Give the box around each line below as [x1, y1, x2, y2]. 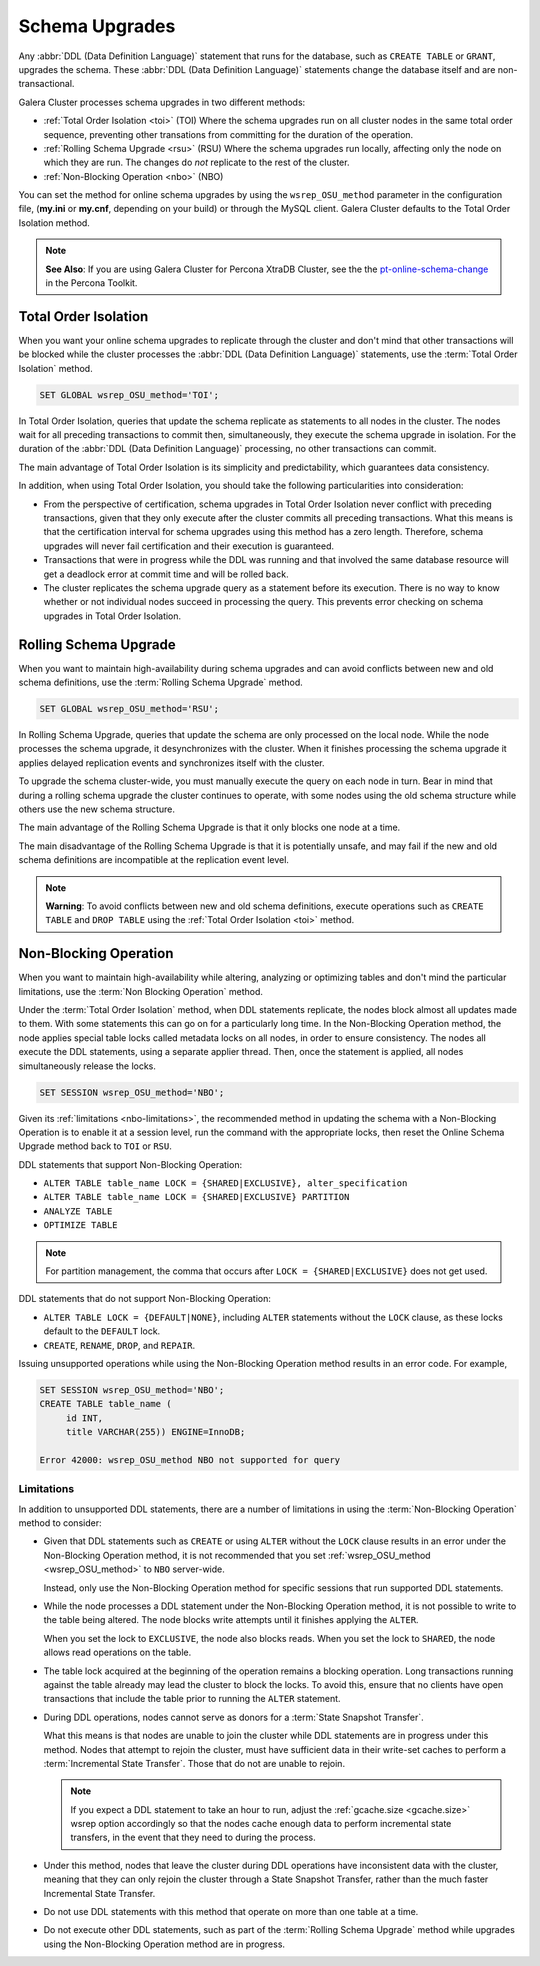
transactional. [18, 78, 75, 90]
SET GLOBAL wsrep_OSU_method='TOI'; [39, 389, 220, 400]
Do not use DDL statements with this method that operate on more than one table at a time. [43, 1906, 419, 1918]
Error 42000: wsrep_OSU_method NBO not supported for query [39, 1454, 341, 1465]
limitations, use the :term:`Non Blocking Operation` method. [18, 985, 264, 997]
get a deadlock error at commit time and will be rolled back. [43, 568, 289, 580]
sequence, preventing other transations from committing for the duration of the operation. [43, 128, 414, 140]
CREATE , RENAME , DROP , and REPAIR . [43, 1339, 196, 1351]
